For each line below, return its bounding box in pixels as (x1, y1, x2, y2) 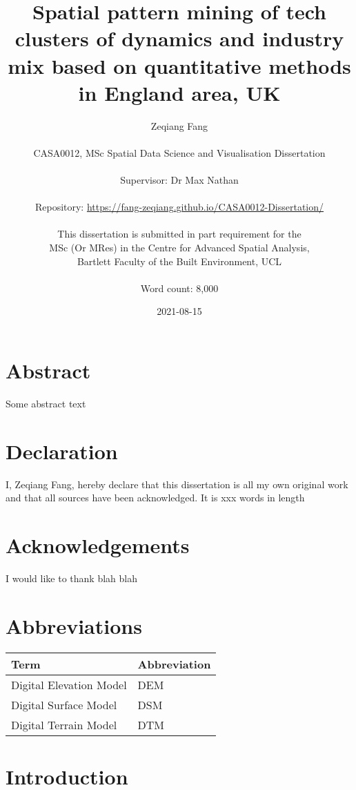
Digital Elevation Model (11, 676, 127, 693)
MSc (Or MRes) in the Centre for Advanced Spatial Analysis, (49, 240, 310, 255)
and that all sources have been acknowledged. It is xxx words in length (6, 490, 305, 505)
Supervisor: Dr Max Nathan (120, 173, 239, 187)
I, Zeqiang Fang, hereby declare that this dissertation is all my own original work (6, 476, 348, 491)
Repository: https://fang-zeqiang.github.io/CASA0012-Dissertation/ (34, 200, 324, 214)
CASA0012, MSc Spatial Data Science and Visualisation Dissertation (33, 145, 326, 160)
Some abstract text (6, 396, 86, 410)
